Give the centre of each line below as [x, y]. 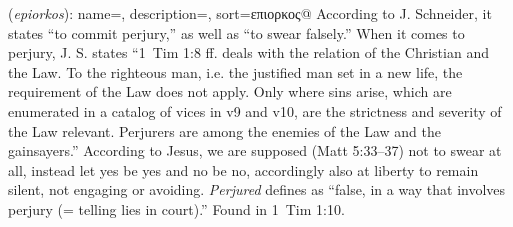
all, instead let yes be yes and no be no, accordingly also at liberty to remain [243, 169]
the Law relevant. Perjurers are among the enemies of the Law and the [224, 130]
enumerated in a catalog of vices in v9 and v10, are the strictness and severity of [255, 110]
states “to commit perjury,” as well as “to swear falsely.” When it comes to [236, 32]
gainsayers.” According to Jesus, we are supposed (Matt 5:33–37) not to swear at [255, 150]
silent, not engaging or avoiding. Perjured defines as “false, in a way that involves [257, 189]
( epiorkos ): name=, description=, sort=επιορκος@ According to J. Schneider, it [250, 13]
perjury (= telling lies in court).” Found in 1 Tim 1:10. [176, 208]
